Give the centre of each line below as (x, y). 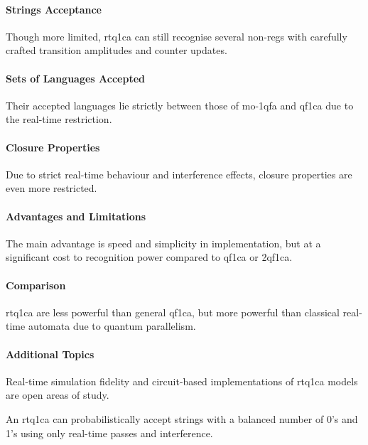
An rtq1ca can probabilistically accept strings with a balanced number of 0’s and (182, 418)
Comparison (36, 285)
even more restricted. (52, 188)
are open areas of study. (58, 395)
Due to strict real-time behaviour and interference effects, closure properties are (179, 174)
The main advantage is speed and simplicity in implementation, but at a (163, 243)
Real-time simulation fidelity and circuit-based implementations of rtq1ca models (182, 381)
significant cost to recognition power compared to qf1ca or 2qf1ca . (149, 257)
